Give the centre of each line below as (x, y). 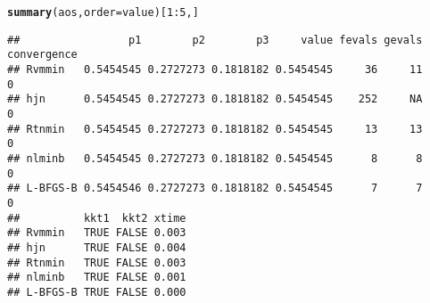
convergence (42, 55)
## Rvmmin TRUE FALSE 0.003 (97, 233)
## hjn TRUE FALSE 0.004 (97, 247)
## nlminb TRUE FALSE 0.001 (97, 278)
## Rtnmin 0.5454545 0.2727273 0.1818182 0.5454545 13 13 (215, 129)
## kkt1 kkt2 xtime (97, 218)
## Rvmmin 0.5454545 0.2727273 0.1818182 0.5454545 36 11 (215, 69)
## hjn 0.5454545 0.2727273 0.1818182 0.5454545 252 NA (215, 99)
